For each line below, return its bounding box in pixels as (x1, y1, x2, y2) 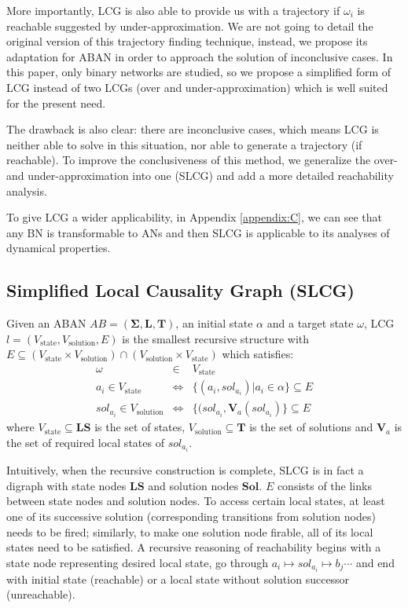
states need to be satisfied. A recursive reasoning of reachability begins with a (6, 539, 381, 555)
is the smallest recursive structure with (122, 330, 310, 346)
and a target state (266, 315, 354, 331)
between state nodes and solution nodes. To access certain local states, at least (6, 493, 385, 509)
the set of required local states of (6, 434, 164, 451)
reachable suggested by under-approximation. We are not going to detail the (6, 17, 373, 34)
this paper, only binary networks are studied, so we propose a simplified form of (6, 64, 391, 80)
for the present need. (6, 94, 106, 111)
